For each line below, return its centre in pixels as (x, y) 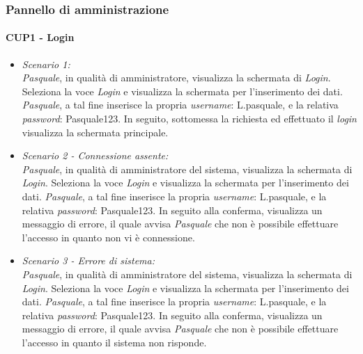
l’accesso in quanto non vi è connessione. (108, 237)
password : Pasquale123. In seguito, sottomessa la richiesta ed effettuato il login (189, 119)
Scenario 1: (46, 64)
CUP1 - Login (40, 37)
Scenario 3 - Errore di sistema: (88, 260)
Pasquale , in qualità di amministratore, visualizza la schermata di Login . (176, 78)
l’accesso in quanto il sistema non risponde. (114, 342)
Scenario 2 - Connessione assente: (95, 155)
